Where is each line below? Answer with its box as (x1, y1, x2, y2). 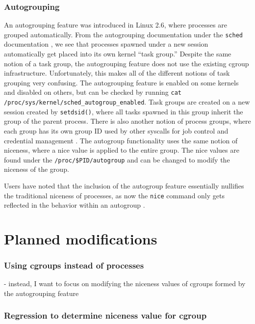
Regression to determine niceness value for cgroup (4, 309, 207, 321)
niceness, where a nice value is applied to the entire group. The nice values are (4, 145, 239, 155)
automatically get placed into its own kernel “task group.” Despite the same (4, 49, 231, 59)
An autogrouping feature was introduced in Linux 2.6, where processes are (4, 20, 227, 30)
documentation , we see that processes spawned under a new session (4, 39, 208, 49)
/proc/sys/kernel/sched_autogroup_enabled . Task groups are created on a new (4, 97, 250, 107)
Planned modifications (4, 229, 157, 249)
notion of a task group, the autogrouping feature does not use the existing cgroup (4, 58, 249, 68)
